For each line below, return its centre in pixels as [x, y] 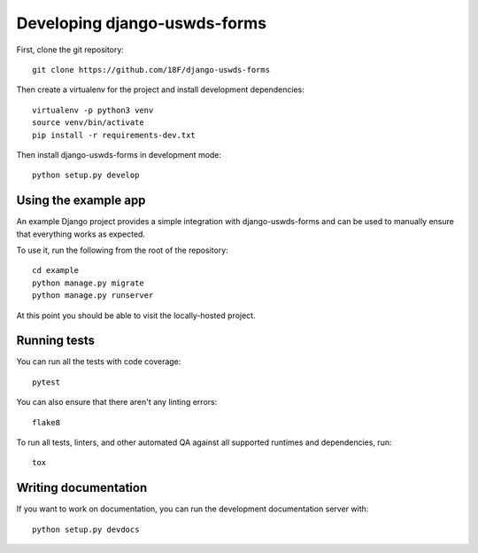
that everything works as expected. [81, 234]
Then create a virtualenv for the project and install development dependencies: [160, 90]
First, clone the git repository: [70, 50]
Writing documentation [82, 488]
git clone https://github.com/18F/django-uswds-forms [151, 70]
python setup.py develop [86, 175]
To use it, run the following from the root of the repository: [123, 250]
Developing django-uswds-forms [142, 23]
